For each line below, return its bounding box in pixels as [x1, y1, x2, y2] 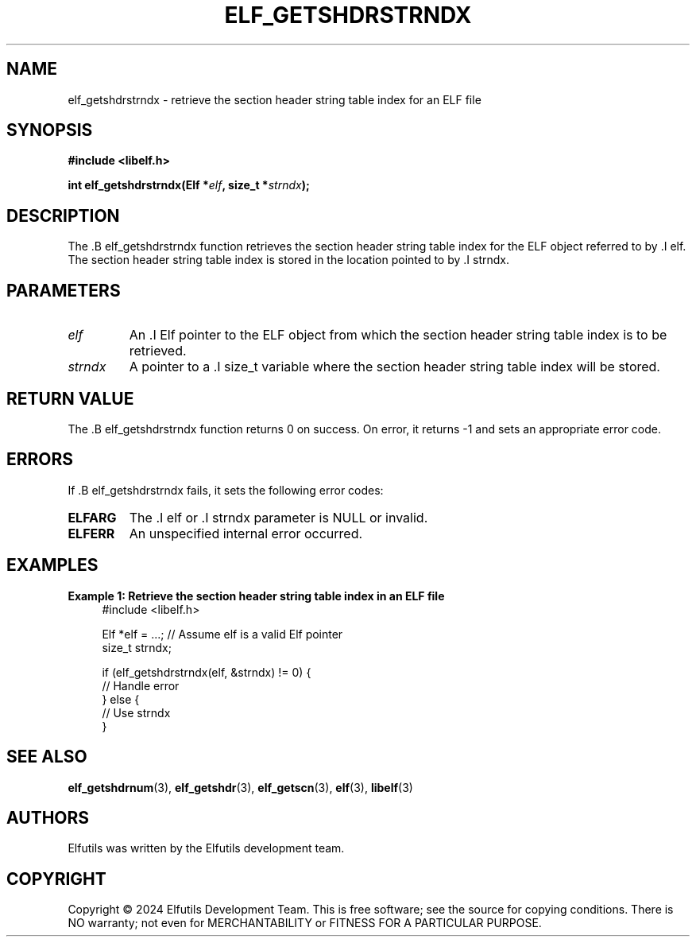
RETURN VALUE [6, 388, 134, 409]
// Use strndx [102, 705, 171, 720]
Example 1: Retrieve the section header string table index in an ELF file [68, 588, 445, 603]
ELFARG [68, 509, 117, 526]
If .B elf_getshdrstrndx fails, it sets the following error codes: [68, 483, 384, 497]
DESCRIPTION [6, 205, 120, 226]
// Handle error [102, 678, 180, 693]
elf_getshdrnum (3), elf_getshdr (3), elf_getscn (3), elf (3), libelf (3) [68, 780, 413, 794]
